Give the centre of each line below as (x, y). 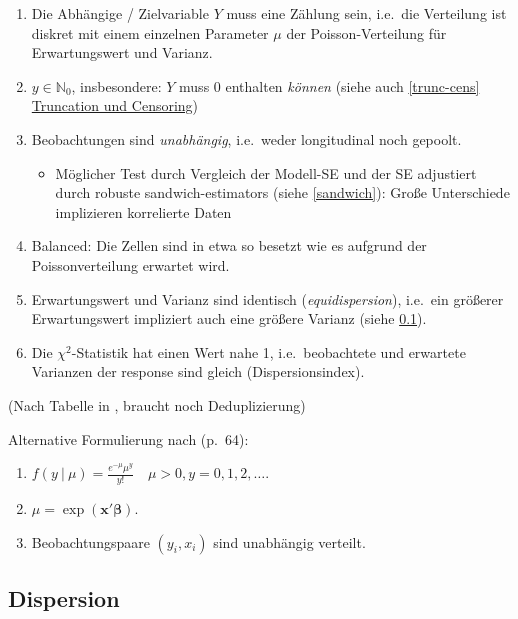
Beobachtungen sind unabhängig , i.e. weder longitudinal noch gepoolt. (246, 138)
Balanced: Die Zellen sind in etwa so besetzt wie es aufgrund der (229, 245)
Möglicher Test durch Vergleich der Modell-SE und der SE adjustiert (266, 172)
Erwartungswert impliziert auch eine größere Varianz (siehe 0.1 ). (229, 318)
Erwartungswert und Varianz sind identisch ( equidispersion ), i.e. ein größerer (267, 298)
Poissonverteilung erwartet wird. (130, 264)
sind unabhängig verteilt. (289, 541)
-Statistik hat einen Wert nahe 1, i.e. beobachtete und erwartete (268, 351)
